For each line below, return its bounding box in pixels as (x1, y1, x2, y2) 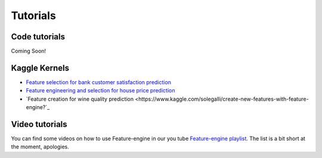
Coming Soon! (11, 48, 47, 55)
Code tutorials (11, 32, 66, 42)
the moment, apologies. (11, 143, 70, 150)
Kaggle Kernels (11, 63, 70, 73)
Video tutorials (11, 119, 68, 129)
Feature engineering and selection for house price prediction (26, 87, 175, 94)
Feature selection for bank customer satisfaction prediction (26, 78, 171, 86)
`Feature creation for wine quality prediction (26, 95, 134, 103)
